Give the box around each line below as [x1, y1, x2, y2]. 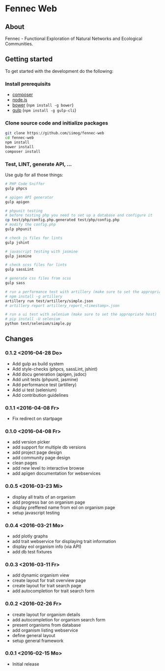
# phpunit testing [5, 208, 43, 213]
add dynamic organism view [12, 572, 70, 578]
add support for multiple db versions [12, 444, 86, 450]
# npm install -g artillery [5, 294, 63, 299]
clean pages [12, 460, 38, 466]
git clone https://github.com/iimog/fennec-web [5, 131, 105, 136]
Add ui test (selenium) [12, 387, 57, 393]
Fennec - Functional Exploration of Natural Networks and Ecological [5, 35, 142, 41]
